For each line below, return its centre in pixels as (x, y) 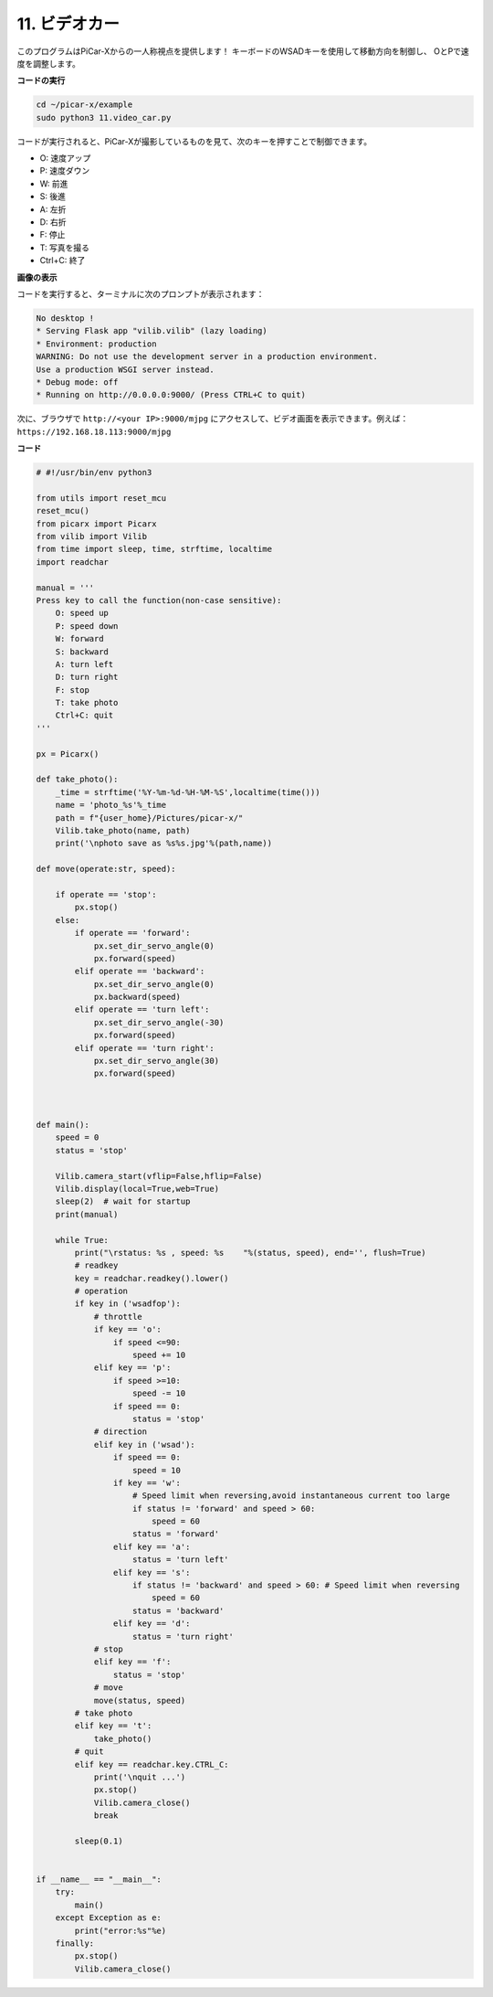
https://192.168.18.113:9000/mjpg (94, 431)
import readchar (73, 562)
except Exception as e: (108, 1918)
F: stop (73, 690)
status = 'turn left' (181, 1560)
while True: (82, 1240)
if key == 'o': (127, 1329)
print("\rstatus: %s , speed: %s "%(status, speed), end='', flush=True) (250, 1253)
